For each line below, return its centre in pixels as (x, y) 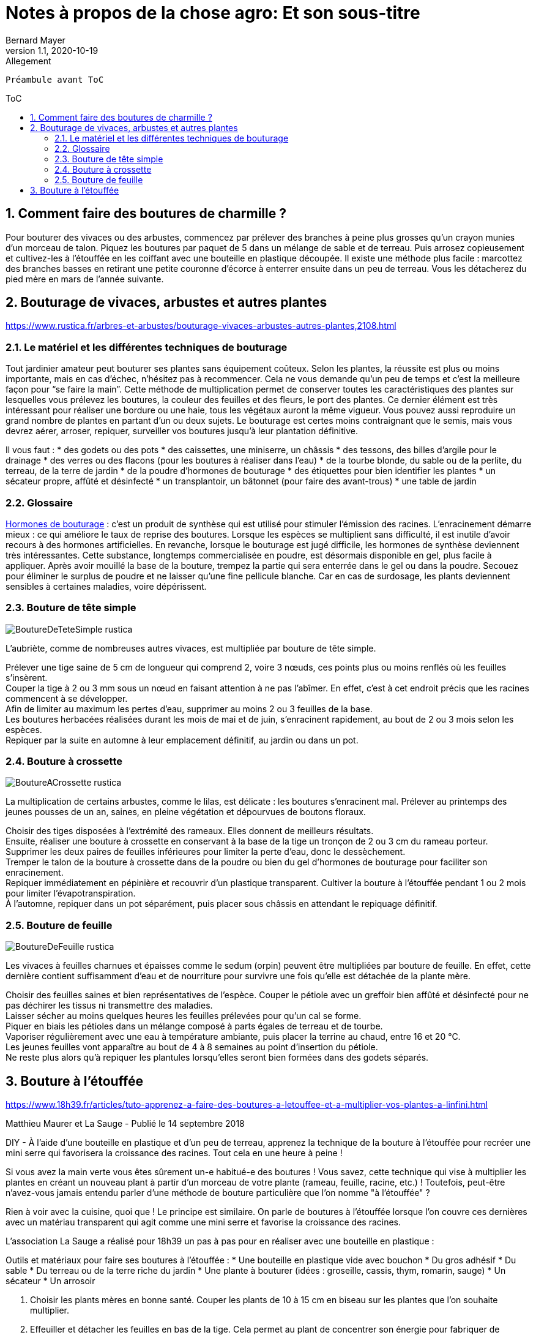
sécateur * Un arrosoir (50, 1281)
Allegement (28, 61)
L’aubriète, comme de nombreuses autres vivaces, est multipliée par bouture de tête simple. (191, 648)
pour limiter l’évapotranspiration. (71, 893)
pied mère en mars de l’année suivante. (85, 279)
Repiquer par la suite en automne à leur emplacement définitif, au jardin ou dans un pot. (182, 740)
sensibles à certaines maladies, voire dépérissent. (106, 586)
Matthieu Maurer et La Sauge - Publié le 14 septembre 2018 (125, 1124)
